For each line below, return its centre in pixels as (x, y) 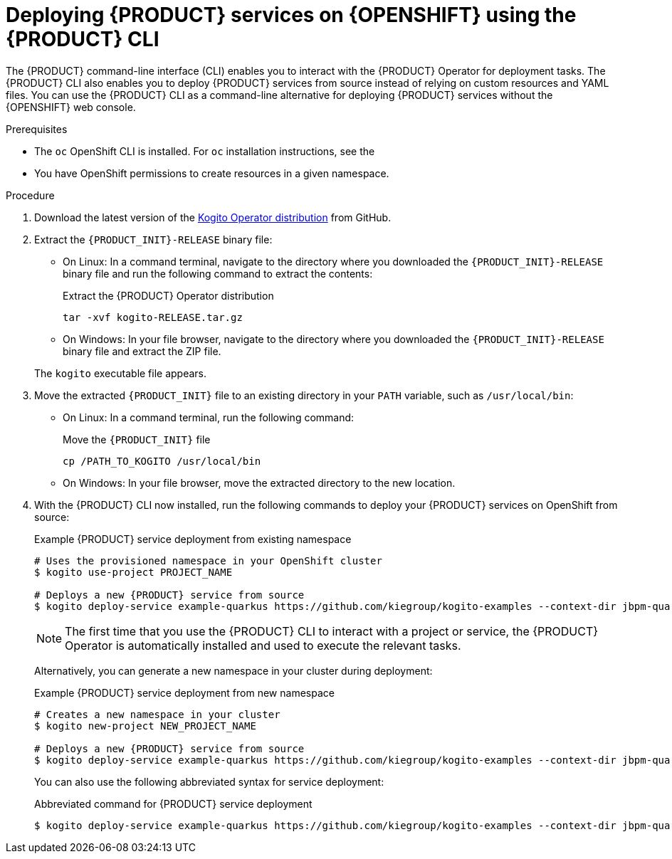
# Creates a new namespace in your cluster (157, 714)
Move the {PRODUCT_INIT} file (137, 439)
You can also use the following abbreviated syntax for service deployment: (209, 781)
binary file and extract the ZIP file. (142, 351)
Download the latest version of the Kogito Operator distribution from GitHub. (213, 217)
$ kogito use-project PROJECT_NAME (133, 572)
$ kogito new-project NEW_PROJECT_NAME (145, 726)
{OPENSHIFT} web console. (71, 107)
